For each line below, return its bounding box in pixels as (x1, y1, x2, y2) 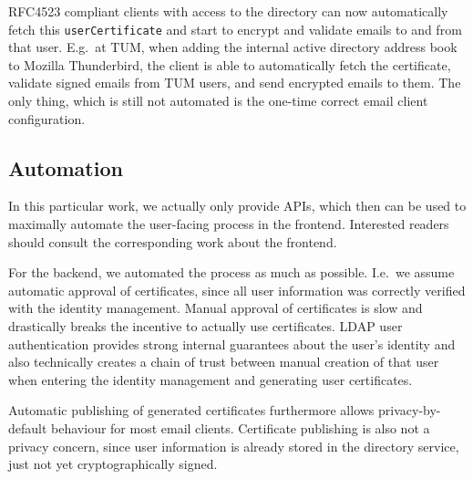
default (8, 418, 47, 437)
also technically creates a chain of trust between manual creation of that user (8, 352, 439, 371)
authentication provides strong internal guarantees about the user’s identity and (8, 334, 456, 353)
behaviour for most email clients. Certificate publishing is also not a (51, 418, 430, 437)
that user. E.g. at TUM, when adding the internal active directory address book (8, 37, 458, 57)
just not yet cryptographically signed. (8, 454, 218, 474)
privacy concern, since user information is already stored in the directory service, (8, 436, 459, 455)
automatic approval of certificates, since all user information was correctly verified (8, 280, 466, 299)
